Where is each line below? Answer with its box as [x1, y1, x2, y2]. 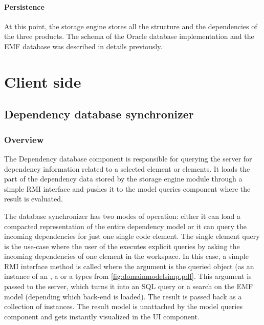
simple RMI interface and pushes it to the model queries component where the [4, 183, 251, 194]
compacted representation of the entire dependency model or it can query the [4, 220, 247, 231]
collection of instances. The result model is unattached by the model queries [4, 301, 243, 312]
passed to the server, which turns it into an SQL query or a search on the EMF [4, 281, 253, 292]
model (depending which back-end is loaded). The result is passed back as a [4, 291, 242, 301]
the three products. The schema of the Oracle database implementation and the [4, 31, 254, 42]
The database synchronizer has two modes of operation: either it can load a [4, 210, 241, 221]
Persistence [4, 1, 45, 12]
